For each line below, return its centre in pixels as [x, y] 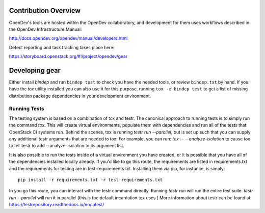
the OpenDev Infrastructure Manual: [45, 29]
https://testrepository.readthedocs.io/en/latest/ [57, 205]
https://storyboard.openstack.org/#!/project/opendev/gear [68, 56]
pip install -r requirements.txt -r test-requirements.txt [90, 180]
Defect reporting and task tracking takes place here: [62, 47]
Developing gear [35, 70]
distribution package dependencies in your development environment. [80, 96]
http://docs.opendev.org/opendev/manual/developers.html [68, 38]
